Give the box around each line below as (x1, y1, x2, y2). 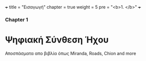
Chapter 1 (5, 16, 28, 23)
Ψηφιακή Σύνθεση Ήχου (5, 34, 109, 45)
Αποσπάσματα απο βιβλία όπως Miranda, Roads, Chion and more (5, 50, 136, 56)
